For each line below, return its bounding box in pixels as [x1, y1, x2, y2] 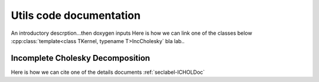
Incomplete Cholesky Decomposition [11, 53, 151, 63]
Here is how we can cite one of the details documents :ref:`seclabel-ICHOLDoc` [11, 68, 205, 76]
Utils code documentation [11, 9, 141, 22]
